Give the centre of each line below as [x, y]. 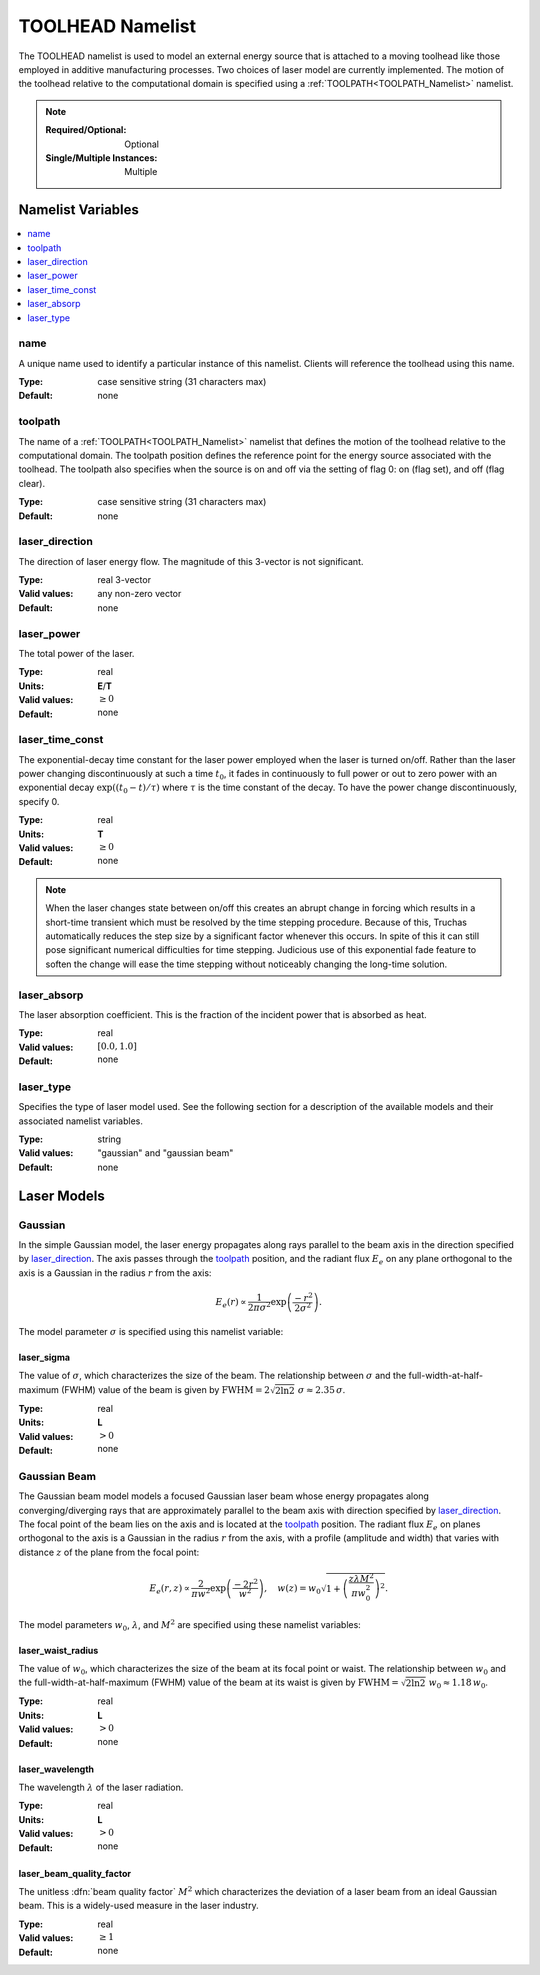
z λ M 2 [361, 1577]
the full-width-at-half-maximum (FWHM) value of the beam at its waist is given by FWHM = [209, 1682]
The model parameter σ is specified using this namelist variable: [151, 1332]
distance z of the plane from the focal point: [109, 1552]
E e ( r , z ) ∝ [169, 1589]
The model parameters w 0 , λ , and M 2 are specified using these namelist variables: [190, 1625]
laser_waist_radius [58, 1650]
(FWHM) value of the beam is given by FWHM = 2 [165, 1389]
